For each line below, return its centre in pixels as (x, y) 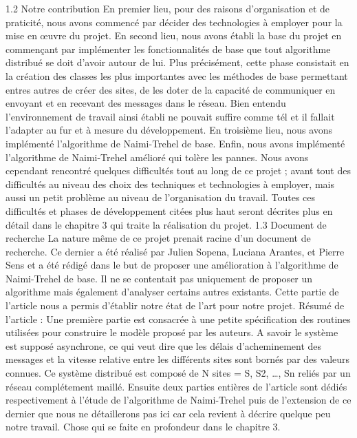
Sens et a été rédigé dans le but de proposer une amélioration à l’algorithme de (172, 265)
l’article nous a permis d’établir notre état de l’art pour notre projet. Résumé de (175, 305)
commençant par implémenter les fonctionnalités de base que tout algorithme (168, 49)
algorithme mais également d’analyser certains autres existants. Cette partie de (172, 292)
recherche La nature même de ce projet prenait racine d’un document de (158, 238)
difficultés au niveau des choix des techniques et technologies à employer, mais (170, 184)
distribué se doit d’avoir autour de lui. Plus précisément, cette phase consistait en (177, 62)
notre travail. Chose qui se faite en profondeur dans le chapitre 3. (143, 427)
